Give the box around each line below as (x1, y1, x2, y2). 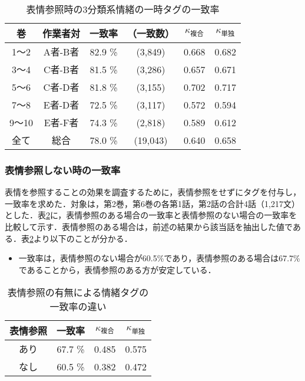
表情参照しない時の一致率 (5, 162, 121, 177)
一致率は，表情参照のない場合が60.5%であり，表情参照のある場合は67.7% (18, 252, 300, 264)
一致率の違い (49, 300, 107, 314)
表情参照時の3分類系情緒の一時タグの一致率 (26, 2, 220, 16)
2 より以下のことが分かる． (29, 232, 132, 244)
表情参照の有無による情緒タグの (7, 285, 149, 300)
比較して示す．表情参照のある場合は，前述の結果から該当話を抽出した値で (5, 221, 293, 232)
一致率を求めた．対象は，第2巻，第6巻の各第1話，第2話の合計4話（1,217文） (5, 197, 300, 209)
